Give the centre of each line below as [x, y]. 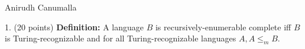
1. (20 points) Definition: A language [74, 27]
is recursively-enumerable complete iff [223, 27]
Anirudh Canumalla [41, 7]
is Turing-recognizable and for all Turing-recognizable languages [121, 38]
